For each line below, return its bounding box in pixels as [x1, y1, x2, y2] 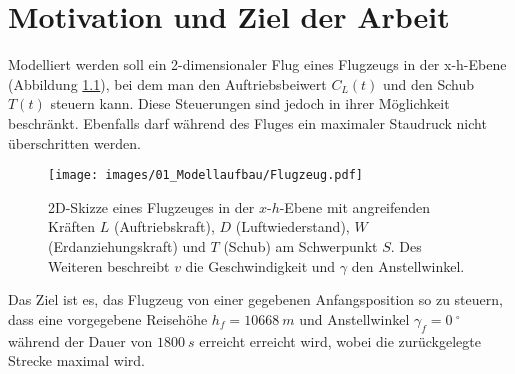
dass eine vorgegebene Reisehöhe [8, 308, 208, 329]
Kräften [48, 216, 96, 237]
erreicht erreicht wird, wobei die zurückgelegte [199, 330, 481, 351]
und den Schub [383, 73, 475, 94]
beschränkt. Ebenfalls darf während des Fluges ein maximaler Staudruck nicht [8, 112, 487, 133]
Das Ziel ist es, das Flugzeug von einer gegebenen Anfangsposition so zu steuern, [8, 289, 503, 310]
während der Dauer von [8, 330, 153, 351]
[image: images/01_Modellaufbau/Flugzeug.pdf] [48, 168, 363, 183]
